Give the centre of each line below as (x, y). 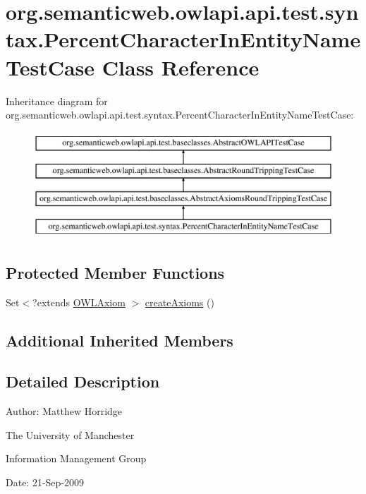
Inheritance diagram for (57, 101)
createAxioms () (179, 302)
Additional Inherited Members (120, 340)
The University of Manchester (70, 434)
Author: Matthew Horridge (64, 411)
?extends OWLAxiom (79, 302)
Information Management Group (76, 458)
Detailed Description (83, 381)
